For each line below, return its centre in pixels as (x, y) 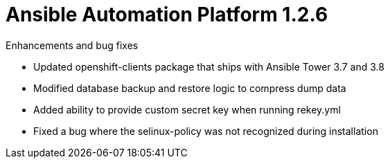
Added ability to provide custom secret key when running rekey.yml (187, 109)
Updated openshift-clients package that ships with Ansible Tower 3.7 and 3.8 (209, 66)
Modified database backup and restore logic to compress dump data (190, 88)
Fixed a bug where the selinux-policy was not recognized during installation (206, 131)
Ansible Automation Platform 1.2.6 (167, 15)
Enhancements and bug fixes (72, 45)
